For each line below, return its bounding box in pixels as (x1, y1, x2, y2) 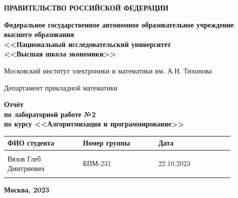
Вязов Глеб (7, 153, 41, 163)
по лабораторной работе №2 (4, 108, 96, 119)
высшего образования (4, 29, 74, 39)
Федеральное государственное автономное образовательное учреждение (4, 19, 234, 29)
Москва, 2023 (4, 184, 49, 195)
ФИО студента (7, 137, 54, 148)
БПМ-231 (83, 158, 111, 168)
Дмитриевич (7, 163, 45, 173)
